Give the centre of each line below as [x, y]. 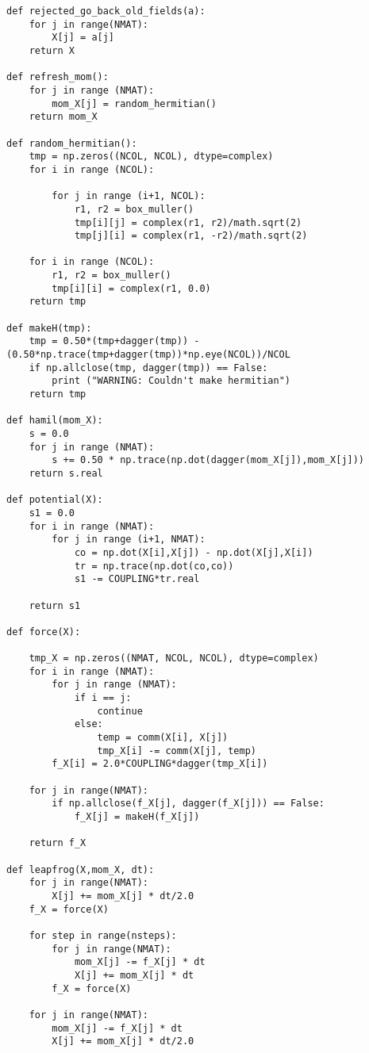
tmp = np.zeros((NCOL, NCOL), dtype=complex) [151, 157]
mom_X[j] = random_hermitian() [134, 103]
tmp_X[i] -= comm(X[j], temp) [177, 751]
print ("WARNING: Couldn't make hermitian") [171, 381]
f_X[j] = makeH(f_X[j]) [137, 817]
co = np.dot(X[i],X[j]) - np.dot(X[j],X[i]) [194, 552]
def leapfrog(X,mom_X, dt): [81, 869]
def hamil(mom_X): [55, 421]
